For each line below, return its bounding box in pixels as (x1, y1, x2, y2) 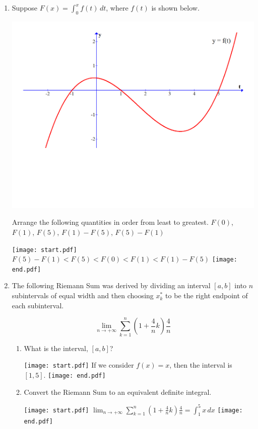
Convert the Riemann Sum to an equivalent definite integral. (24, 386, 212, 397)
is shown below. (151, 3, 200, 13)
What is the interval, (24, 342, 88, 353)
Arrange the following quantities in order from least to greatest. (12, 217, 209, 227)
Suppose (12, 3, 38, 13)
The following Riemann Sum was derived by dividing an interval (12, 280, 211, 291)
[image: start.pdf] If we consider (24, 360, 134, 370)
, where (106, 3, 128, 13)
